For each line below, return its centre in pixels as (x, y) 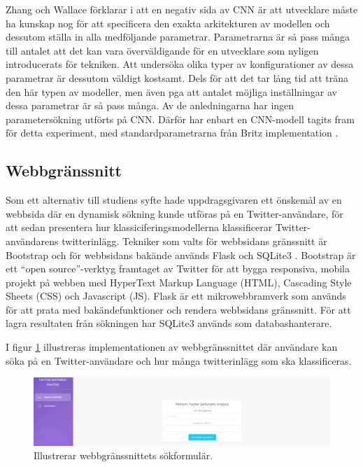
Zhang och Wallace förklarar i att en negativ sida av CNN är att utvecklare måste (182, 9)
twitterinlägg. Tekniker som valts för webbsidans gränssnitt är (194, 241)
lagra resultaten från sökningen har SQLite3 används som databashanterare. (169, 323)
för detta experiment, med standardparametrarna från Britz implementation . (172, 133)
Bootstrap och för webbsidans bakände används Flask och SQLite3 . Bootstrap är (181, 255)
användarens (32, 241)
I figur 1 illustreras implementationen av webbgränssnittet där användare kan (172, 347)
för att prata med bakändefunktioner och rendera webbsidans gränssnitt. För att (178, 309)
